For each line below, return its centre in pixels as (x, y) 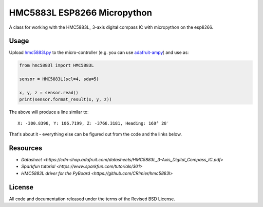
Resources (26, 148)
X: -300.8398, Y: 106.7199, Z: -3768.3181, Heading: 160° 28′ (94, 123)
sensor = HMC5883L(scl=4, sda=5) (59, 79)
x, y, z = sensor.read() (49, 93)
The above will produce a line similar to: (49, 112)
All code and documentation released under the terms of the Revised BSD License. (92, 199)
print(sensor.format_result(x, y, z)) (66, 99)
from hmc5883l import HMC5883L (57, 65)
